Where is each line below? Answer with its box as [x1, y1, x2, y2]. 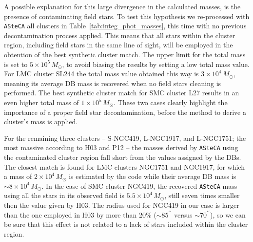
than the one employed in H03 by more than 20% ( [4, 209, 156, 220]
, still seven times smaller [164, 190, 240, 200]
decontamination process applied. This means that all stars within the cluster [4, 30, 235, 40]
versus [174, 209, 193, 220]
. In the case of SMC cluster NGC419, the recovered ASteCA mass [41, 180, 237, 191]
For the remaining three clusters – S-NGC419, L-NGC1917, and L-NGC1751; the [4, 132, 246, 143]
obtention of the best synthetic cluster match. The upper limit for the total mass [4, 49, 246, 60]
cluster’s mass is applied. [4, 116, 78, 127]
